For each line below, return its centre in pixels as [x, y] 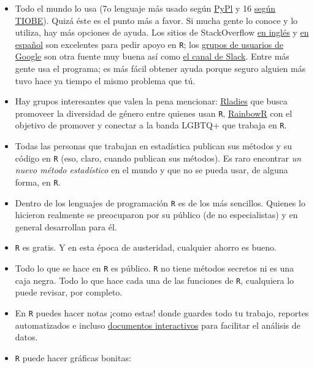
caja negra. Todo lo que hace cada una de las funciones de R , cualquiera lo [155, 280]
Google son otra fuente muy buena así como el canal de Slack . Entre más [152, 56]
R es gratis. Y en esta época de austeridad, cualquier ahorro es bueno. [146, 247]
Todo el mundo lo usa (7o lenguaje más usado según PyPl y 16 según [145, 8]
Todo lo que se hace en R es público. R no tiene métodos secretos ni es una [155, 268]
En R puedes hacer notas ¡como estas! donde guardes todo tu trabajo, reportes [162, 313]
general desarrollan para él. [66, 226]
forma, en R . [38, 182]
